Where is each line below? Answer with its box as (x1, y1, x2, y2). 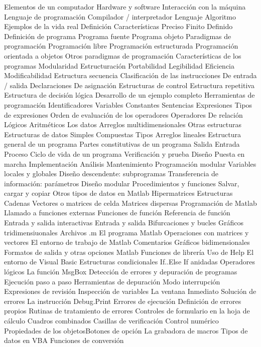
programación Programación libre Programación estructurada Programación (4, 41, 238, 51)
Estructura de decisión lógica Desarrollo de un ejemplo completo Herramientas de (4, 90, 255, 100)
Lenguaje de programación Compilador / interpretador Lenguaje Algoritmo (4, 11, 236, 22)
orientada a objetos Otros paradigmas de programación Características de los (4, 50, 241, 61)
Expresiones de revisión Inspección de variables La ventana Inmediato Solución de (4, 286, 256, 296)
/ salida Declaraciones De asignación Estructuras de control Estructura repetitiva (4, 80, 254, 90)
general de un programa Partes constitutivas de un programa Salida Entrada (4, 139, 240, 149)
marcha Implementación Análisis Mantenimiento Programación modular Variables (4, 158, 256, 169)
